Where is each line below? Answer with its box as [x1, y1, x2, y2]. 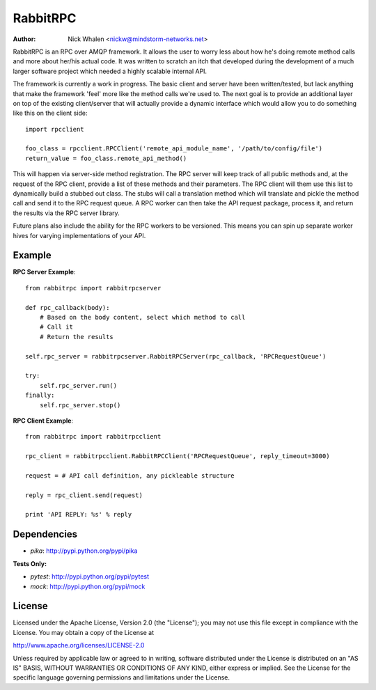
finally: [25, 391, 55, 400]
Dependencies [13, 528, 78, 540]
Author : [13, 35, 36, 43]
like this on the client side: [13, 109, 88, 118]
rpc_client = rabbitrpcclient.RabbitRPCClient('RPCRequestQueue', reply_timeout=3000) [25, 453, 330, 460]
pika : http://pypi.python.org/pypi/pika [30, 547, 138, 555]
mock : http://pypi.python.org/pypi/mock [30, 582, 146, 590]
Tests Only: [13, 559, 47, 567]
